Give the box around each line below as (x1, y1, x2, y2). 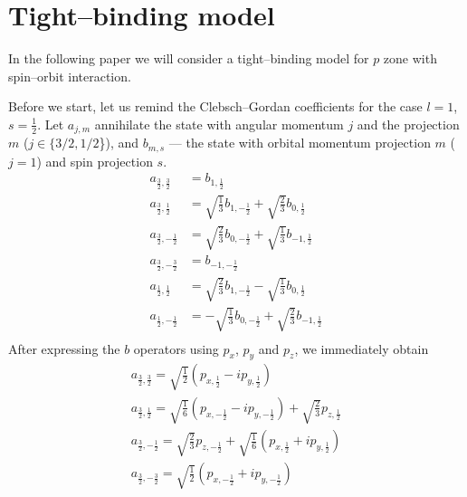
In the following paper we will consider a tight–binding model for (8, 49, 369, 68)
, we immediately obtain (294, 339, 429, 358)
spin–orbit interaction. (8, 66, 131, 85)
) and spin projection (36, 151, 153, 170)
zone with (383, 49, 437, 68)
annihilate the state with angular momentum (94, 114, 344, 133)
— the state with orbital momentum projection (168, 133, 431, 152)
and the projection (357, 114, 460, 133)
